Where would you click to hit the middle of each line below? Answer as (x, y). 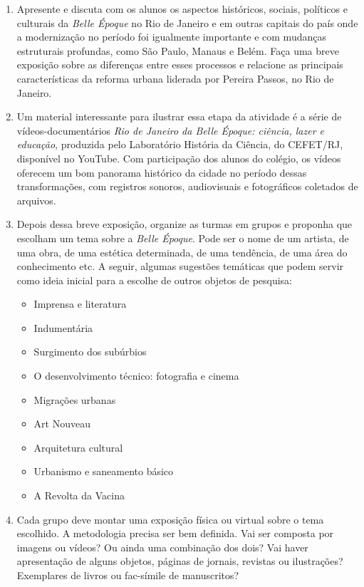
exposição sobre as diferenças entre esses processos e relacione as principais (180, 64)
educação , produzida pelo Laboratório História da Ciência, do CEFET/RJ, (180, 144)
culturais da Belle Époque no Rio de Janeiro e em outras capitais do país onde (187, 22)
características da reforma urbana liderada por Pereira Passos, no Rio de (175, 78)
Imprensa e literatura (80, 304)
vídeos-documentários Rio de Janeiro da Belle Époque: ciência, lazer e (171, 130)
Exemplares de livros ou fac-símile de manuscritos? (128, 575)
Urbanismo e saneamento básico (104, 471)
